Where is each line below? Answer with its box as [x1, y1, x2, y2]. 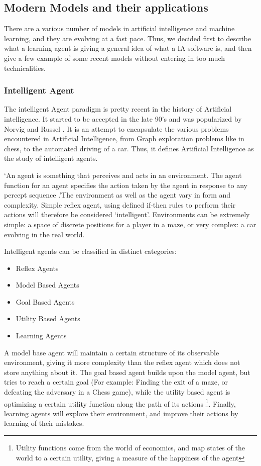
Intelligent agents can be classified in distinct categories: [4, 246, 177, 256]
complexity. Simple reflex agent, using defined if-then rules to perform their [4, 199, 236, 210]
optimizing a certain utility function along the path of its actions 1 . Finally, [4, 397, 236, 409]
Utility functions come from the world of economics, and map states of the [16, 442, 245, 453]
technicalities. [4, 62, 46, 73]
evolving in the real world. [4, 229, 85, 239]
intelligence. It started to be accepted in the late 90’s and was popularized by [4, 113, 242, 124]
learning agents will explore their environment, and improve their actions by [4, 408, 238, 418]
